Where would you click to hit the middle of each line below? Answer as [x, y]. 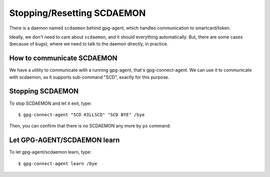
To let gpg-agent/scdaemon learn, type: [50, 152]
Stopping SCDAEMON [44, 91]
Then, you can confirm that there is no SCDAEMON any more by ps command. [90, 126]
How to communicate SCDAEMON [63, 58]
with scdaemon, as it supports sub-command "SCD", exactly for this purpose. [89, 77]
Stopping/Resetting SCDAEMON [77, 13]
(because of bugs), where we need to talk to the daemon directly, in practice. [89, 44]
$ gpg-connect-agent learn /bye [58, 164]
